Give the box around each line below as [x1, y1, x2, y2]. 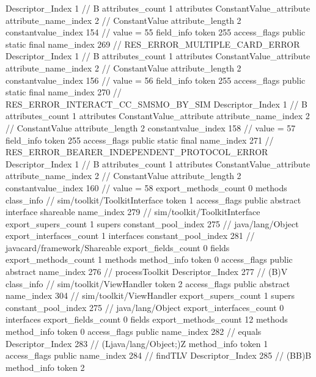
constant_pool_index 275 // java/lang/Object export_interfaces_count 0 [6, 301, 284, 313]
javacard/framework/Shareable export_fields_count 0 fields [6, 241, 230, 254]
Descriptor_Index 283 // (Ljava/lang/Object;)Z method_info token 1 [6, 337, 268, 350]
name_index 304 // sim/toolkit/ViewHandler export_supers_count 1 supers [6, 289, 295, 302]
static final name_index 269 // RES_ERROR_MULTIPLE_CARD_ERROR [6, 37, 300, 50]
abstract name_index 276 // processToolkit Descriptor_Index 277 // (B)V [6, 265, 288, 278]
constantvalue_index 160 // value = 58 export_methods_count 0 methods [6, 181, 287, 194]
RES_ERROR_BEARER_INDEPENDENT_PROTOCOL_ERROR [6, 145, 268, 158]
